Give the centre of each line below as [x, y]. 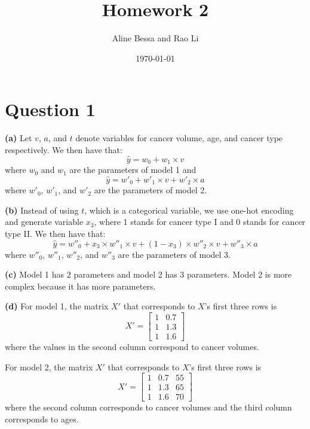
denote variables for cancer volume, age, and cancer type [179, 138]
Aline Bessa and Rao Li [155, 38]
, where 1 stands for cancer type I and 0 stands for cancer [200, 222]
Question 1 [50, 109]
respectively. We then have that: [64, 149]
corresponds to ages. [42, 419]
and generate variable [44, 222]
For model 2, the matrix [49, 366]
